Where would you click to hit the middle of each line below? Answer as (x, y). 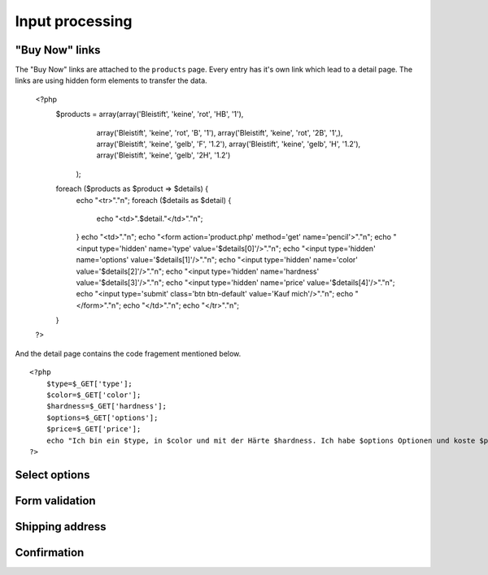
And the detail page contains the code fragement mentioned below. (128, 353)
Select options (52, 475)
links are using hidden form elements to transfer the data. (111, 80)
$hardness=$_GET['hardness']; (106, 406)
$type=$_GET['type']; (89, 383)
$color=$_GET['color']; (94, 395)
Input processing (74, 21)
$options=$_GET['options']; (102, 417)
